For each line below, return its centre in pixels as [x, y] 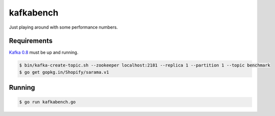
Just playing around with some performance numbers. [63, 27]
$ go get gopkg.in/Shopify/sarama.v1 [64, 72]
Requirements [31, 41]
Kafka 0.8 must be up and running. [44, 52]
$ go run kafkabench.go [48, 102]
